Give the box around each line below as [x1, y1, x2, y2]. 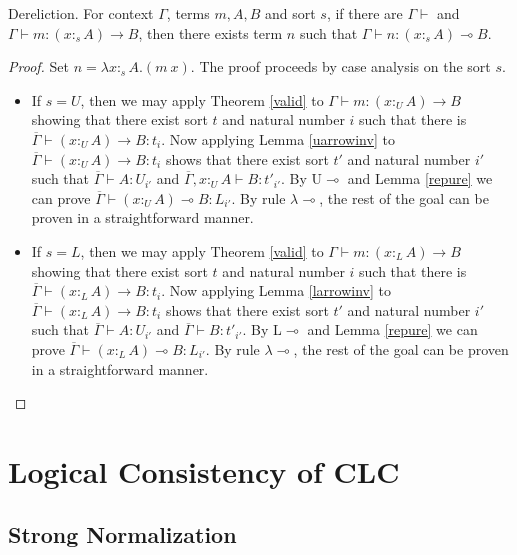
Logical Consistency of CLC [8, 450, 400, 491]
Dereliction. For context [8, 3, 154, 23]
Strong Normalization [8, 519, 237, 550]
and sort [264, 3, 316, 23]
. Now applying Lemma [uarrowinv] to [161, 128, 395, 149]
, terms [166, 3, 210, 23]
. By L [242, 319, 282, 340]
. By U [281, 168, 323, 189]
